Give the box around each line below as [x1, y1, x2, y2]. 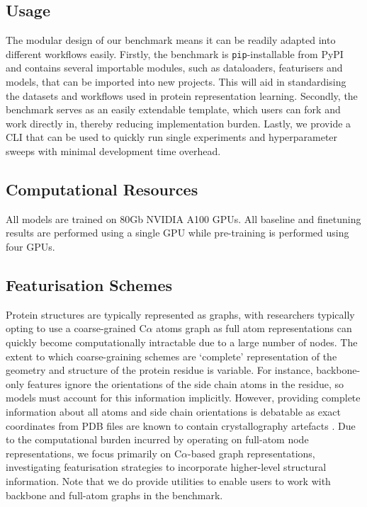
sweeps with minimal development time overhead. [6, 144, 221, 159]
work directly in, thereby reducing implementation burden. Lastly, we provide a [6, 115, 351, 130]
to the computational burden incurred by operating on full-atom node [6, 432, 309, 447]
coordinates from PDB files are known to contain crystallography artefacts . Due [6, 418, 356, 433]
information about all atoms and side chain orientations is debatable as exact [6, 404, 341, 418]
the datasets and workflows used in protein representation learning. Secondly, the [6, 88, 358, 103]
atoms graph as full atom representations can [156, 321, 352, 336]
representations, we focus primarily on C [6, 445, 182, 460]
